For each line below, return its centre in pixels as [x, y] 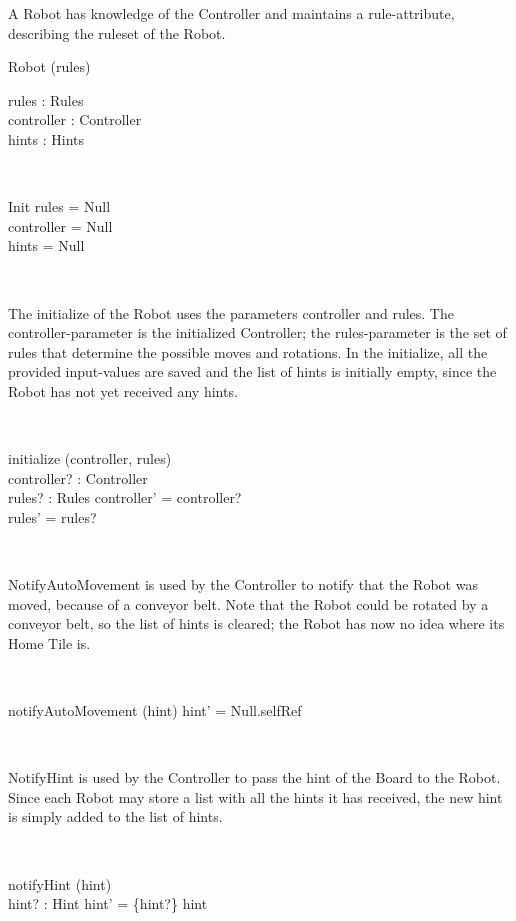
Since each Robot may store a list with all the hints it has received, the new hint [255, 796]
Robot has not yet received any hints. [123, 390]
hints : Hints [46, 138]
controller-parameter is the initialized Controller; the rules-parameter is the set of [257, 332]
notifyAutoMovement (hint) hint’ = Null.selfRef [155, 710]
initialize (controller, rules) [90, 458]
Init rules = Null [59, 206]
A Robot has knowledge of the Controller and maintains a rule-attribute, [231, 13]
